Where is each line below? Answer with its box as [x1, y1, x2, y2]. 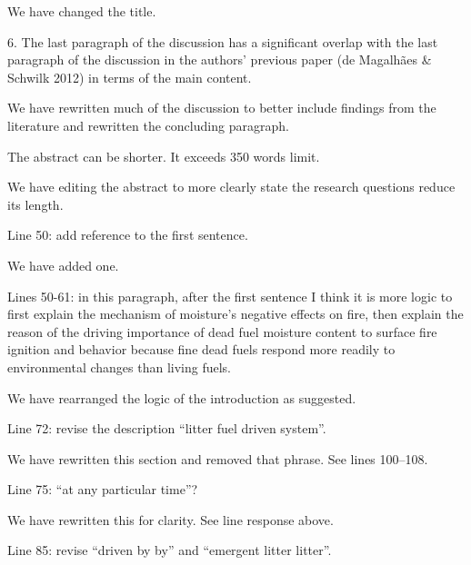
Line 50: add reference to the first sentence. [7, 225, 248, 244]
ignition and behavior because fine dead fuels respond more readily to [7, 340, 396, 359]
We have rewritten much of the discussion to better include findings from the [7, 98, 436, 117]
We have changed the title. [7, 2, 156, 20]
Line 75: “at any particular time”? [7, 480, 198, 499]
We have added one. [7, 255, 119, 274]
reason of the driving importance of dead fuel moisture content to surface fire [7, 322, 437, 341]
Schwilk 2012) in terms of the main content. [7, 67, 252, 86]
